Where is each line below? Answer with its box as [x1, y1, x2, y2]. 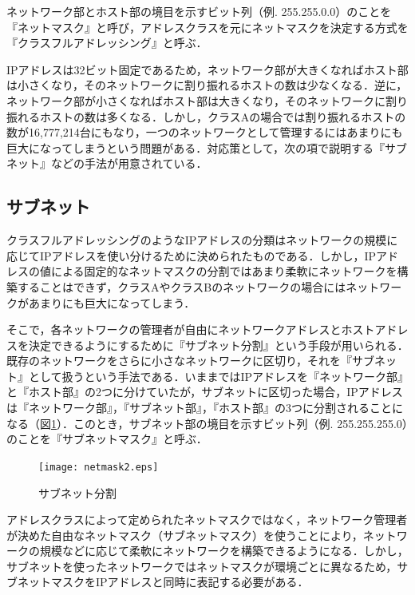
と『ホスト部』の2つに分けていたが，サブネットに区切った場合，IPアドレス [6, 383, 403, 400]
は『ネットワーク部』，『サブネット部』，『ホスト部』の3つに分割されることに [6, 399, 403, 416]
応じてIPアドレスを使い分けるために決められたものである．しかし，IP [6, 247, 377, 264]
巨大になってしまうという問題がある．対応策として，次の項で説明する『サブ [6, 139, 407, 156]
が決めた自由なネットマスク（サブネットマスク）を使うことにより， [6, 526, 363, 543]
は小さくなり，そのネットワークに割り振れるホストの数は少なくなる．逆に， [6, 77, 408, 93]
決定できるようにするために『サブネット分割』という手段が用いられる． [28, 336, 409, 353]
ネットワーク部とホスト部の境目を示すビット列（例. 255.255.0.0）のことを [6, 3, 392, 19]
